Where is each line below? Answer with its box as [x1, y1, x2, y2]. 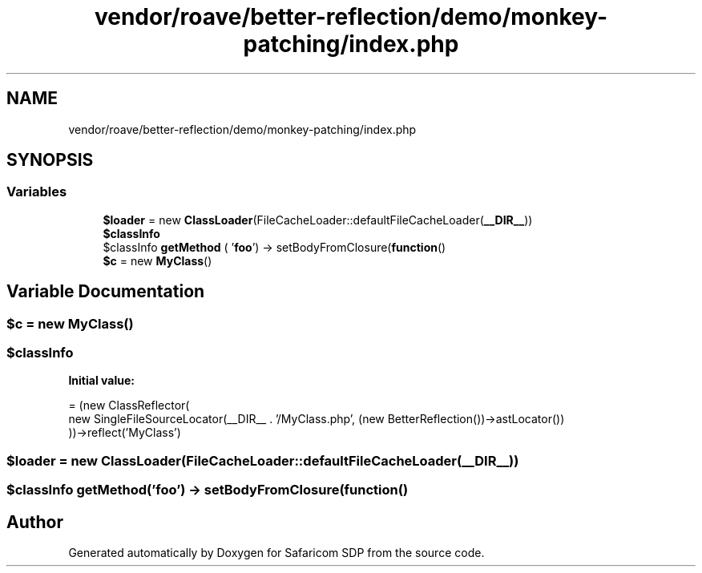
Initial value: [68, 373, 135, 388]
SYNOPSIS [6, 150, 94, 171]
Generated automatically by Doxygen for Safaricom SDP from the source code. [68, 546, 485, 559]
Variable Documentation [6, 281, 205, 302]
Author [6, 511, 63, 532]
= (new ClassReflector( [68, 398, 190, 413]
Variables [6, 184, 67, 200]
